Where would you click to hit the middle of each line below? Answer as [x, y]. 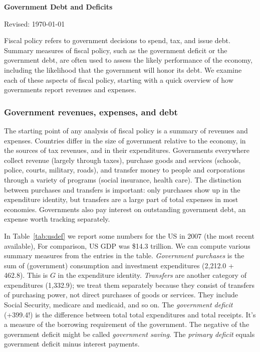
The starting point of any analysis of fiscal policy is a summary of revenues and [126, 130]
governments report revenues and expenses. [70, 90]
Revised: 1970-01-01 [35, 23]
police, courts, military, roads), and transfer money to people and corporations [124, 170]
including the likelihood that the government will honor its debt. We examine [123, 69]
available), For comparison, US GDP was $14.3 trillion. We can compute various [127, 245]
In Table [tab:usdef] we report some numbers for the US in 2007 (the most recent [129, 235]
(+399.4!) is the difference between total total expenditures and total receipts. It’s [130, 314]
